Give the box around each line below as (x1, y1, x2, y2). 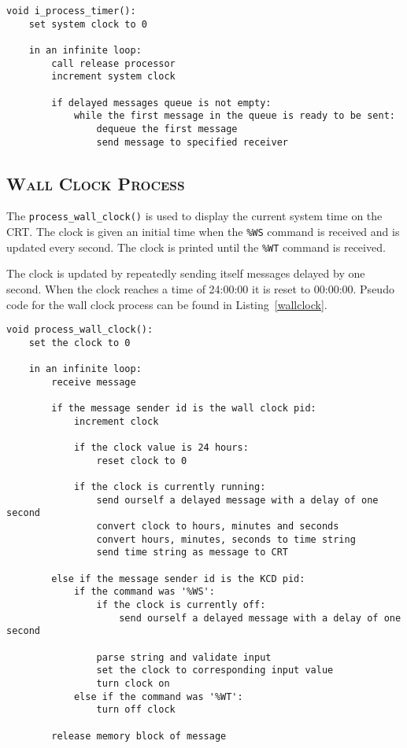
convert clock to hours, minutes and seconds (96, 521, 339, 532)
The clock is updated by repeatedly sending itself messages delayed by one (6, 265, 365, 282)
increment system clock (51, 71, 176, 83)
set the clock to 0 (28, 337, 131, 348)
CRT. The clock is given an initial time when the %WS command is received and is (6, 223, 400, 240)
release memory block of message (51, 730, 227, 742)
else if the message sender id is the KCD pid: (51, 573, 305, 584)
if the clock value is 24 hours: (73, 442, 249, 454)
